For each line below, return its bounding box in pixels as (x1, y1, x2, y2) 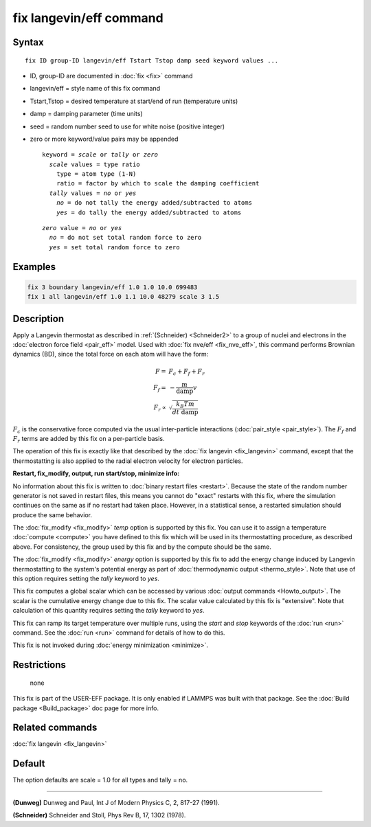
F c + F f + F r (168, 367, 205, 377)
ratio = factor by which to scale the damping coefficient (56, 179, 260, 188)
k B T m (176, 400, 195, 410)
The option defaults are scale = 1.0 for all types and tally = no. (12, 776, 188, 784)
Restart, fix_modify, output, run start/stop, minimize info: (12, 469, 180, 477)
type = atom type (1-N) (56, 170, 137, 178)
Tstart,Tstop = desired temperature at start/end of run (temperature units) (30, 97, 238, 105)
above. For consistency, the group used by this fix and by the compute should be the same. (12, 543, 271, 551)
